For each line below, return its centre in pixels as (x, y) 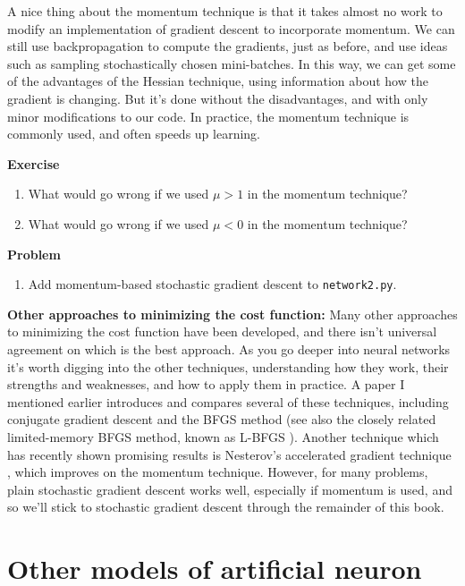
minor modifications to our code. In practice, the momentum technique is (208, 116)
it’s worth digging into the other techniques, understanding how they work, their (228, 366)
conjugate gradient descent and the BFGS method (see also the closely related (222, 419)
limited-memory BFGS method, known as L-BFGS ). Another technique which (223, 436)
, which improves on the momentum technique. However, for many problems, (218, 472)
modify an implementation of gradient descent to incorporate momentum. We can (231, 28)
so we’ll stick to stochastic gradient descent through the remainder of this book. (226, 507)
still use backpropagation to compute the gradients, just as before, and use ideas (228, 46)
